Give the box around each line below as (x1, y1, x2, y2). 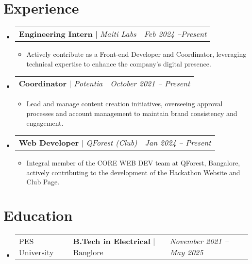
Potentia (74, 78, 103, 89)
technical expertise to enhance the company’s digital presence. (26, 58, 211, 68)
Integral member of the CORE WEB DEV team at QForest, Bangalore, (26, 158, 240, 168)
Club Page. (26, 177, 60, 187)
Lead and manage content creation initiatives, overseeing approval (26, 99, 223, 109)
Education (3, 205, 73, 225)
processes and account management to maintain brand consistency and (26, 108, 237, 118)
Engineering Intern (18, 28, 93, 40)
